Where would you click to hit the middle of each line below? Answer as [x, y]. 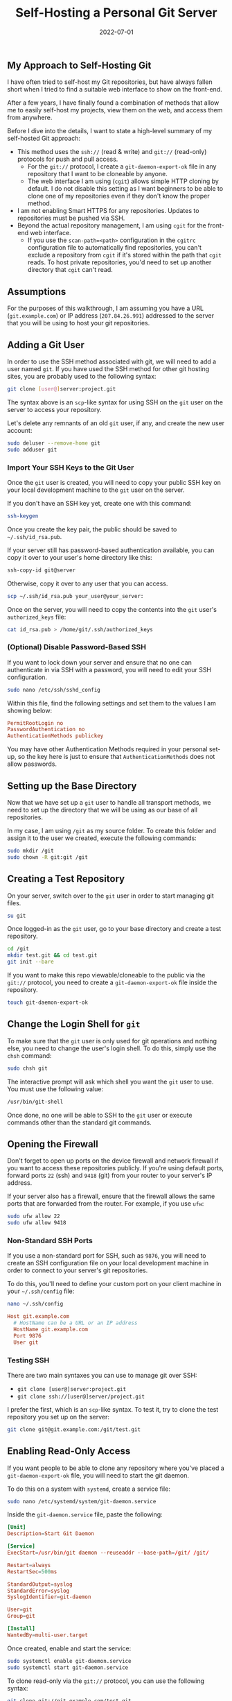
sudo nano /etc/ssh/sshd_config [54, 690]
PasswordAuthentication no [46, 730]
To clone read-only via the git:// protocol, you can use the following [106, 1681]
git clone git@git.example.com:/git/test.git [74, 1429]
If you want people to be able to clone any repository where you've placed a [116, 1468]
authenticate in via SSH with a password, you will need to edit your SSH [109, 669]
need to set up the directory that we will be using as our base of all [102, 810]
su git [17, 916]
